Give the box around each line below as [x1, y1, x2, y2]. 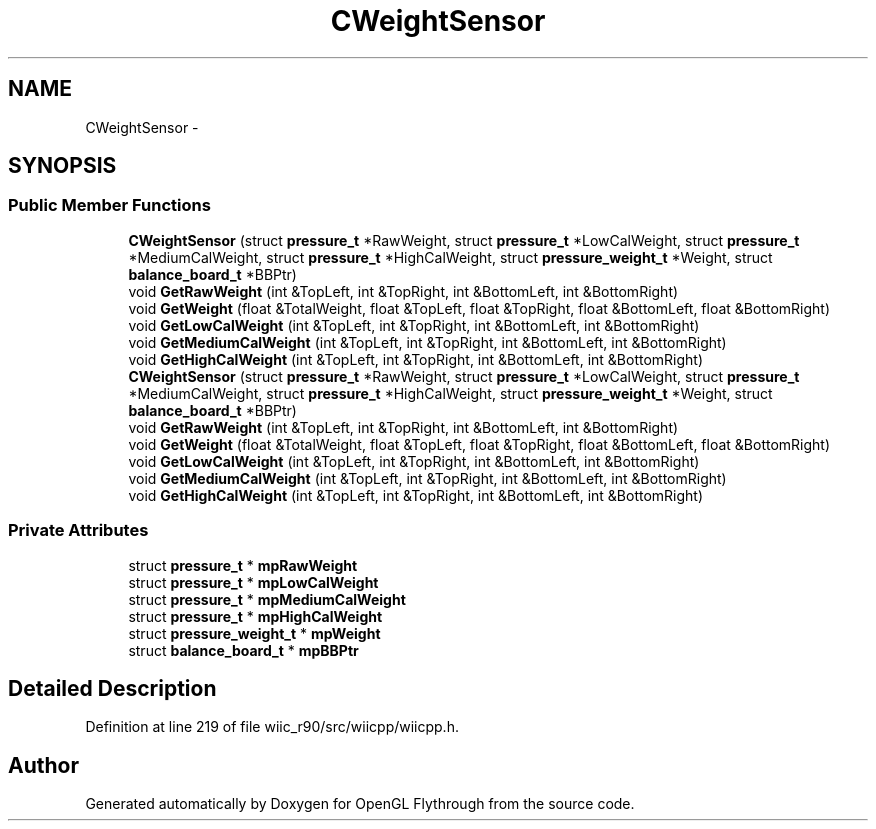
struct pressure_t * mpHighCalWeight [128, 607, 383, 625]
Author [8, 752, 79, 778]
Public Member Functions [8, 195, 211, 216]
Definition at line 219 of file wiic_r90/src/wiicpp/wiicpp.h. [85, 718, 459, 736]
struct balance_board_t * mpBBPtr [128, 641, 359, 659]
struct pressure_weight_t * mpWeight [128, 624, 381, 642]
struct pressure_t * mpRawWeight [128, 556, 358, 574]
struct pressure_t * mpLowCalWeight [128, 573, 379, 591]
